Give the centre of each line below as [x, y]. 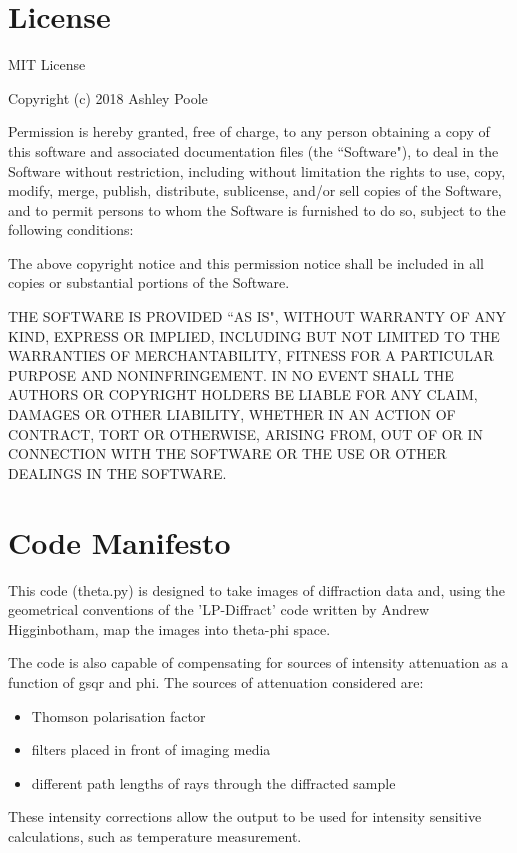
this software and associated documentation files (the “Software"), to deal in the [253, 150]
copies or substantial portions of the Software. [149, 282]
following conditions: [71, 229]
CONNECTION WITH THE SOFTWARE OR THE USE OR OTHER [227, 453]
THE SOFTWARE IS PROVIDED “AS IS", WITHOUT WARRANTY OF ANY [257, 316]
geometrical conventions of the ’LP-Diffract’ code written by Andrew [219, 609]
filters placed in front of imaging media [151, 749]
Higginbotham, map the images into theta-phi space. [169, 628]
